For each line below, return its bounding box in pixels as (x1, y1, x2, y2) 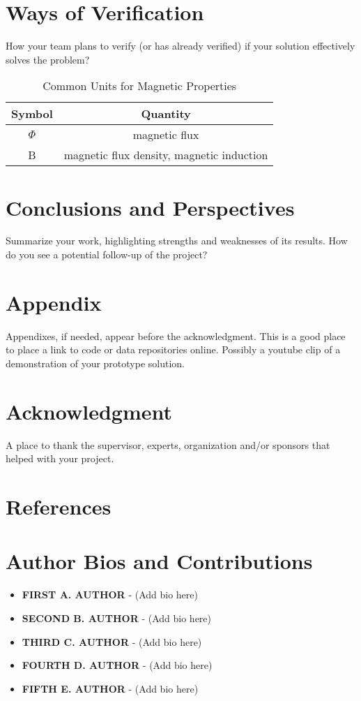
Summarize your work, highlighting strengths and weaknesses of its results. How (6, 233, 348, 248)
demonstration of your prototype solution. (6, 355, 185, 370)
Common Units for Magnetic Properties (43, 78, 237, 94)
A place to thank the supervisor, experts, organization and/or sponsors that (6, 437, 330, 452)
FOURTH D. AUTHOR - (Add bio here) (22, 658, 213, 672)
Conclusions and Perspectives (6, 193, 295, 221)
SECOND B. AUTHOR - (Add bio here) (22, 610, 211, 625)
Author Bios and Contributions (6, 547, 313, 575)
